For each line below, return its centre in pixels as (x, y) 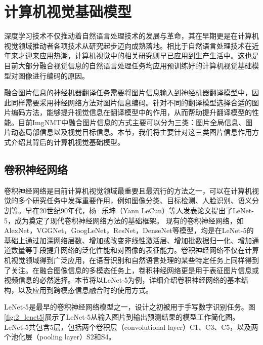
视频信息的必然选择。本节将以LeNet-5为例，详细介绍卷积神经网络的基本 (123, 280)
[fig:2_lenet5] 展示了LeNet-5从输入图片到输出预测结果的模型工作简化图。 (122, 316)
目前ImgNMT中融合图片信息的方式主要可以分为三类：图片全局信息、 (132, 122)
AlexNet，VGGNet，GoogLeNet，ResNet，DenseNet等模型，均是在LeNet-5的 (129, 230)
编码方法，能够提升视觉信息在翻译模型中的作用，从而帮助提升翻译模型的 (131, 112)
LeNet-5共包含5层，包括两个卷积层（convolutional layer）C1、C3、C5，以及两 (131, 327)
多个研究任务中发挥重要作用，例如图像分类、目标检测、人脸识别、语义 (135, 200)
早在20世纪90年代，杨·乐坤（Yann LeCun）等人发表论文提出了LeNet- (139, 210)
